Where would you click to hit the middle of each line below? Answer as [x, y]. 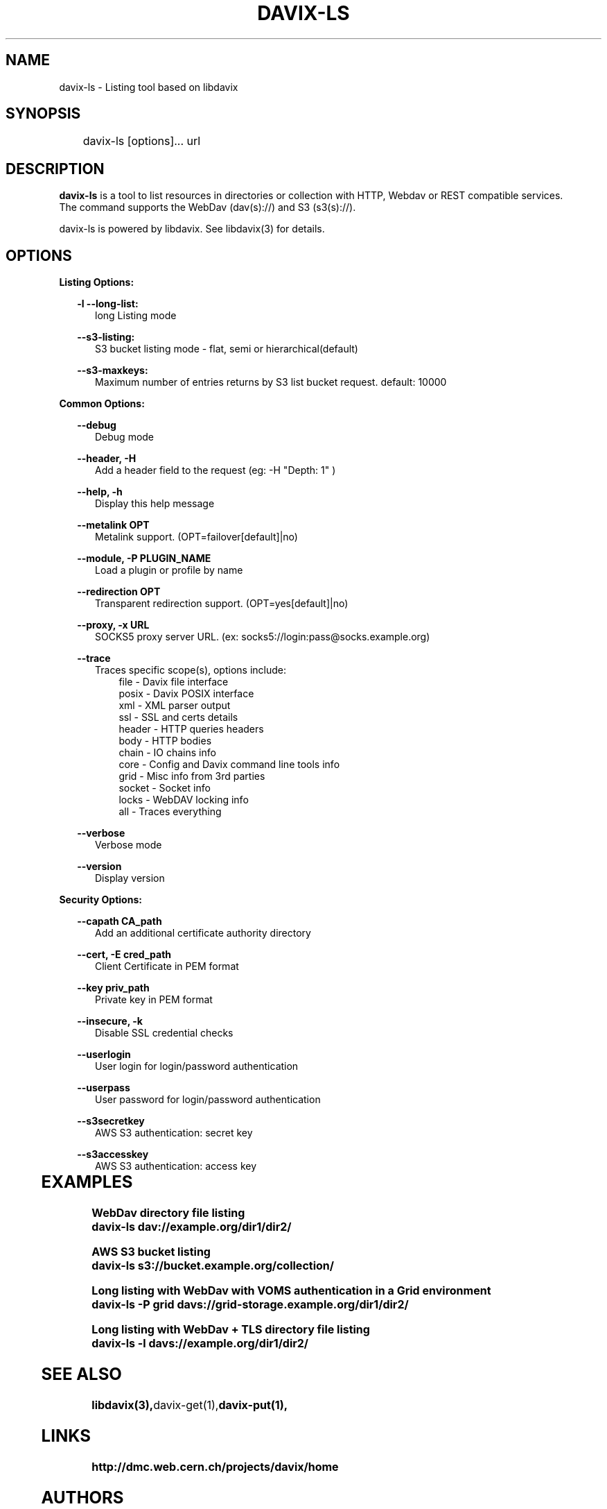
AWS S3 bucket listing [151, 1252]
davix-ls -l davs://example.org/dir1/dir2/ [200, 1344]
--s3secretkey [111, 1121]
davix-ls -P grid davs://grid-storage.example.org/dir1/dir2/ [250, 1305]
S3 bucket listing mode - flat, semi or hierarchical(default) [227, 349]
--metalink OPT [113, 525]
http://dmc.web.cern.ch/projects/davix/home [215, 1466]
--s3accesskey [113, 1154]
